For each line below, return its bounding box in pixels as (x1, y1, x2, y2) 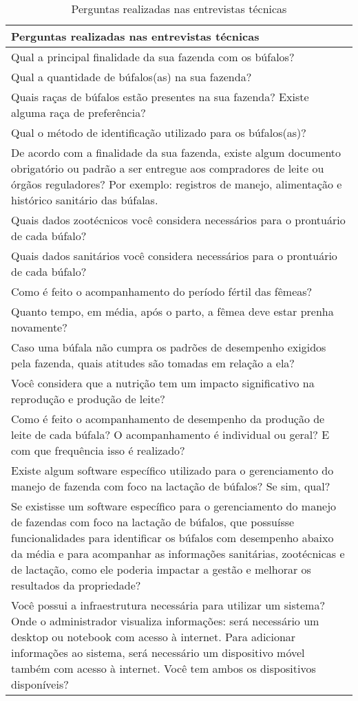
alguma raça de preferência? (11, 105, 146, 120)
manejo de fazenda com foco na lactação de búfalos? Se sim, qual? (11, 478, 330, 494)
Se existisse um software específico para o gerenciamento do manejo (11, 498, 337, 514)
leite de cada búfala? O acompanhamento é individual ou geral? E (11, 427, 330, 442)
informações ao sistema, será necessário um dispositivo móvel (11, 645, 305, 660)
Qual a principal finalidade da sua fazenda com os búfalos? (11, 49, 295, 65)
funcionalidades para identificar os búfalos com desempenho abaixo (11, 530, 334, 546)
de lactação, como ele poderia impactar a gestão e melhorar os (11, 561, 311, 577)
